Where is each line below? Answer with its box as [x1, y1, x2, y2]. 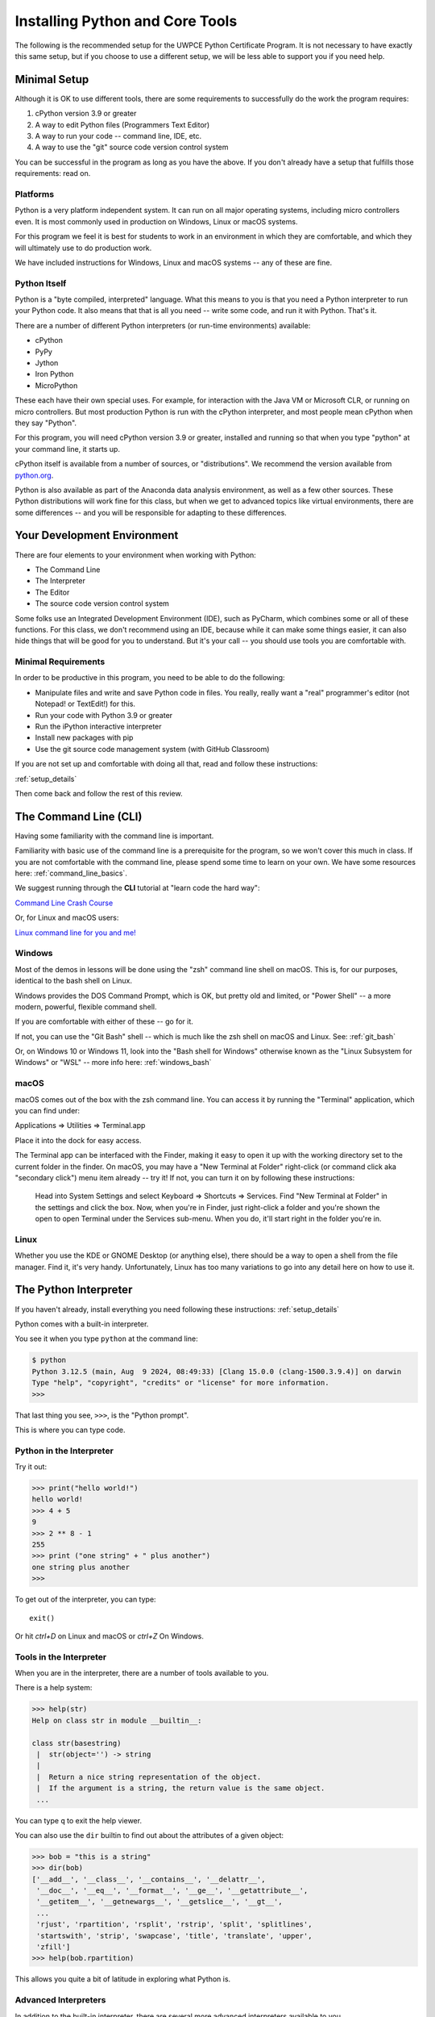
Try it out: [14, 1462, 48, 1472]
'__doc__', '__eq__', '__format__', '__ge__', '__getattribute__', [36, 1886, 309, 1895]
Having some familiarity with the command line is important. [14, 831, 214, 841]
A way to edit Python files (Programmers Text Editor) [35, 119, 210, 129]
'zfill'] [36, 1943, 71, 1952]
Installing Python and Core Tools [14, 12, 238, 30]
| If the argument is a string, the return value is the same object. [36, 1784, 325, 1793]
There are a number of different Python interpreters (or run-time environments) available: [14, 320, 311, 330]
